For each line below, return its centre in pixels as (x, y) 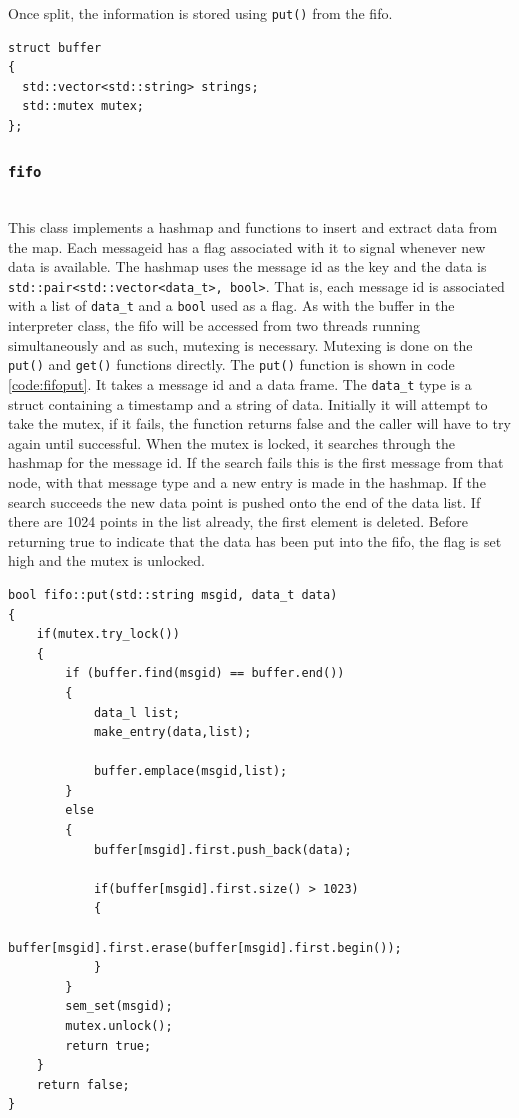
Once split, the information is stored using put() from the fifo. (200, 13)
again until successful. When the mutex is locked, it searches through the (231, 442)
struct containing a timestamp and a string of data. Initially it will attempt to (248, 403)
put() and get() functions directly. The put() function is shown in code (231, 364)
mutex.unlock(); (119, 1026)
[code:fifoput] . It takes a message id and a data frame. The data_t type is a (240, 383)
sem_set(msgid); (119, 1006)
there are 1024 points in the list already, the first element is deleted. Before (238, 521)
